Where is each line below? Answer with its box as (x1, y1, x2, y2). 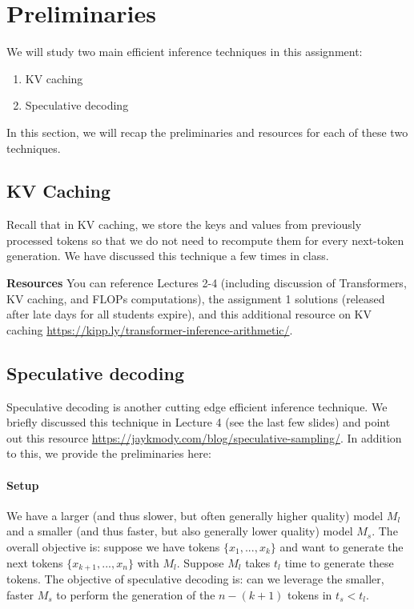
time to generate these (284, 554, 394, 571)
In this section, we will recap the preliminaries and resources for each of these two (6, 123, 408, 140)
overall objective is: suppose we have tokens (6, 539, 220, 555)
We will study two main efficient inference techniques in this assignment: (6, 43, 363, 60)
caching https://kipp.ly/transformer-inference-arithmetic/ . (6, 321, 293, 338)
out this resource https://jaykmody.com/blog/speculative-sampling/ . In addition (6, 429, 402, 446)
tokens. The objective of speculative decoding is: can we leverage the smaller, (6, 571, 384, 587)
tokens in (287, 586, 332, 603)
